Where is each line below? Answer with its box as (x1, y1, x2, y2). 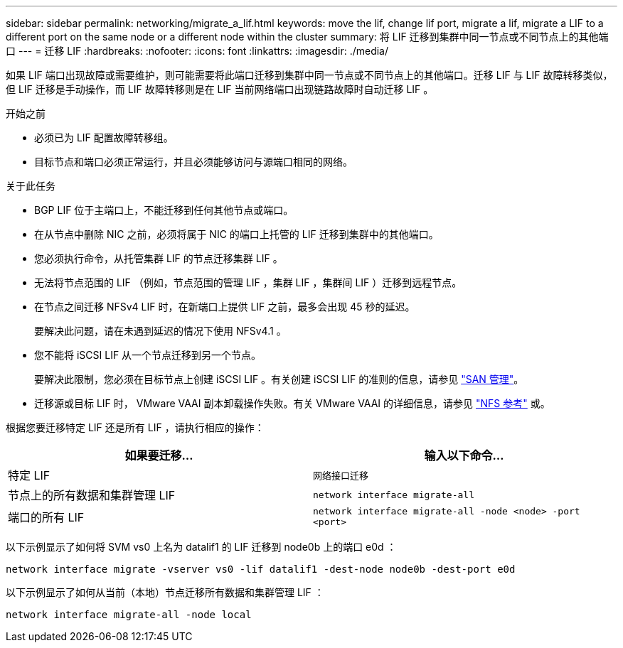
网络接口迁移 (313, 470, 369, 481)
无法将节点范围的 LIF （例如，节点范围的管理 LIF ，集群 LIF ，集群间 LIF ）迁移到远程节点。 (34, 276, 462, 288)
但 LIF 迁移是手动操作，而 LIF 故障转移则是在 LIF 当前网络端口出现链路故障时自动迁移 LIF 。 (6, 83, 434, 95)
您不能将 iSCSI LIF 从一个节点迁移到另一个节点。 (34, 349, 262, 361)
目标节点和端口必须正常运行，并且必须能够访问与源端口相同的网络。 (34, 156, 353, 168)
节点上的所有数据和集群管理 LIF (8, 488, 176, 502)
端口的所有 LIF (8, 510, 85, 524)
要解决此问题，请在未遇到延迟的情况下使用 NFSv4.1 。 (34, 325, 287, 337)
